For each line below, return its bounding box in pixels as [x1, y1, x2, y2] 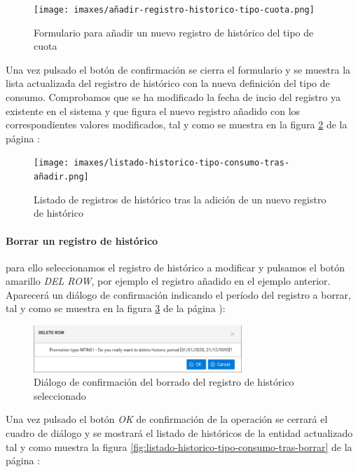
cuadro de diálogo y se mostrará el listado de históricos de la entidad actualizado [6, 425, 353, 440]
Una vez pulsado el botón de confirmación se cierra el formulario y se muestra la [6, 62, 351, 76]
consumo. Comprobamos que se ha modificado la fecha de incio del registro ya [6, 90, 340, 104]
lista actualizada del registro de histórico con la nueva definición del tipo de [6, 76, 330, 90]
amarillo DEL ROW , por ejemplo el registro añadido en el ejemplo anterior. [6, 274, 331, 288]
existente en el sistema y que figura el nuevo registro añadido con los [6, 103, 301, 118]
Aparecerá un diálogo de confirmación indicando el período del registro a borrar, [6, 287, 351, 302]
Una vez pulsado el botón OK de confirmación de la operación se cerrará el [6, 412, 328, 426]
